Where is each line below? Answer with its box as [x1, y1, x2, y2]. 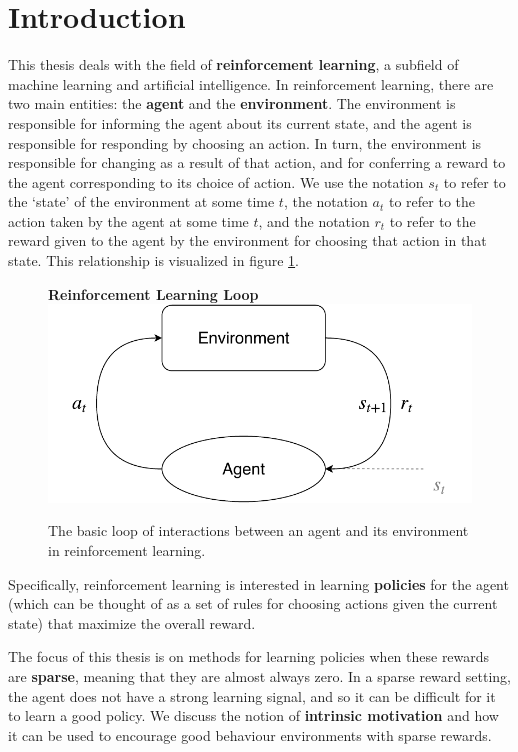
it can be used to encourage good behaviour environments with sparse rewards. [8, 724, 492, 745]
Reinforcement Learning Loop [48, 283, 259, 304]
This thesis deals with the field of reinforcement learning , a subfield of [8, 54, 459, 75]
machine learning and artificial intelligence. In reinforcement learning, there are [8, 73, 494, 94]
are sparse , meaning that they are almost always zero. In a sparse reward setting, [8, 666, 511, 686]
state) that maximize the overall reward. [8, 612, 256, 633]
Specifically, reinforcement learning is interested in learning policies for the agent [8, 573, 509, 594]
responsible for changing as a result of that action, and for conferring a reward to [8, 152, 506, 173]
